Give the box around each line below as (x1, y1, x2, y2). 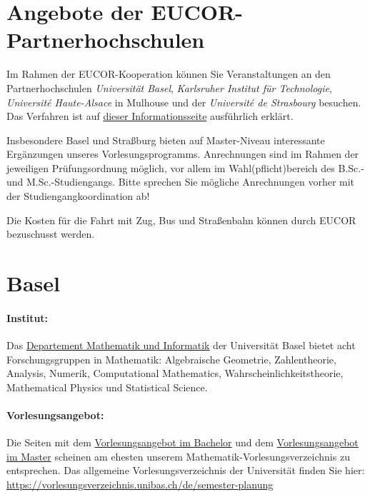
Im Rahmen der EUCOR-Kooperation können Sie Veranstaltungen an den (6, 66, 331, 81)
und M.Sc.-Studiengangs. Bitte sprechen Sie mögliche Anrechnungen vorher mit (6, 174, 355, 189)
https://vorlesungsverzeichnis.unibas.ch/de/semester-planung (6, 476, 274, 491)
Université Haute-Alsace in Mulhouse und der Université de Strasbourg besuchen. (6, 94, 361, 109)
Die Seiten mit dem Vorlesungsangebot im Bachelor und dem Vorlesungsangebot (6, 435, 359, 450)
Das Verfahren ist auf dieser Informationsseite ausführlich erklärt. (6, 109, 294, 124)
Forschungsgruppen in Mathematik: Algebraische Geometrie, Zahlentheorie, (6, 351, 336, 366)
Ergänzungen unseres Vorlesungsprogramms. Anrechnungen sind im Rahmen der (6, 146, 359, 161)
